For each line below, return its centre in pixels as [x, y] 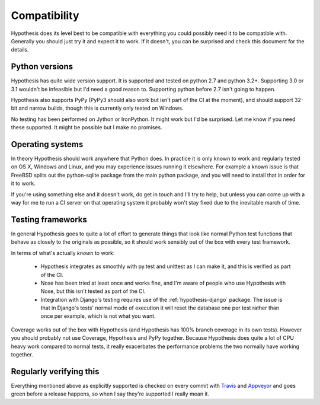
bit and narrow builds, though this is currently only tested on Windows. [97, 108]
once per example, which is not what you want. [98, 316]
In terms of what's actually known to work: [63, 253]
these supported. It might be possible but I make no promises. [87, 127]
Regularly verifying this [55, 371]
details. [20, 50]
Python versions [42, 67]
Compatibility [45, 15]
